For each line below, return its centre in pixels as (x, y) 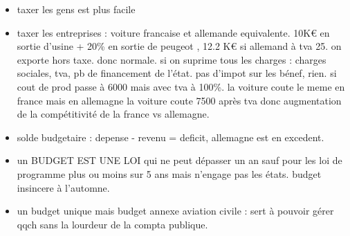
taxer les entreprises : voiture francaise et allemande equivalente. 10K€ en (173, 32)
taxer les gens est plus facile (76, 9)
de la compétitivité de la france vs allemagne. (113, 114)
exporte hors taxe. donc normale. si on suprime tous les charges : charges (172, 59)
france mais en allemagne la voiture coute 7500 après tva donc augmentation (179, 100)
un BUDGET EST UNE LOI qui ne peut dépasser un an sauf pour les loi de (179, 160)
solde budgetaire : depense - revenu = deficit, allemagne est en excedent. (171, 137)
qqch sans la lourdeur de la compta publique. (112, 224)
